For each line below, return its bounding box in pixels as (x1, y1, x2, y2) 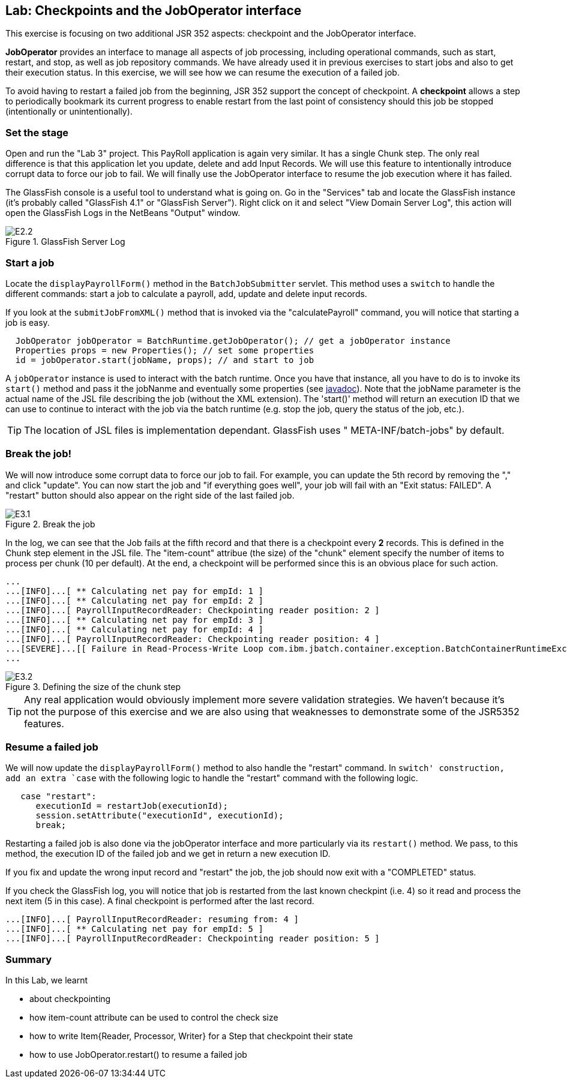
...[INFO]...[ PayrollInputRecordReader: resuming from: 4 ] (5, 914, 299, 925)
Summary (5, 953, 52, 965)
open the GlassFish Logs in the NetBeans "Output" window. (5, 208, 241, 218)
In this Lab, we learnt (5, 975, 88, 986)
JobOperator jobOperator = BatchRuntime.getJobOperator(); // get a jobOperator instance (15, 335, 451, 346)
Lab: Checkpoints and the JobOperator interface (5, 3, 302, 18)
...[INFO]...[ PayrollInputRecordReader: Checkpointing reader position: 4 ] (5, 634, 380, 644)
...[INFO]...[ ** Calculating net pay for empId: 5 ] (5, 924, 263, 934)
